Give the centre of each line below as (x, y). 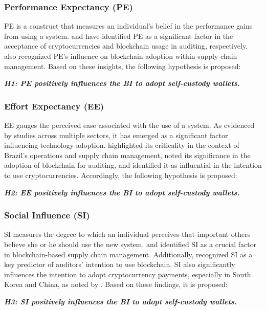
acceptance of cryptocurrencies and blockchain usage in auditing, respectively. (126, 46)
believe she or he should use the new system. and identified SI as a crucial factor (130, 244)
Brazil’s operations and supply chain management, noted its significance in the (127, 155)
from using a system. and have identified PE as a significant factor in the (119, 36)
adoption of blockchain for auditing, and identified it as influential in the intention (133, 165)
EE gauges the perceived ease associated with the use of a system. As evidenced (129, 125)
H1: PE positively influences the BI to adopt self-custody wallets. (122, 83)
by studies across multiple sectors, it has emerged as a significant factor (116, 135)
